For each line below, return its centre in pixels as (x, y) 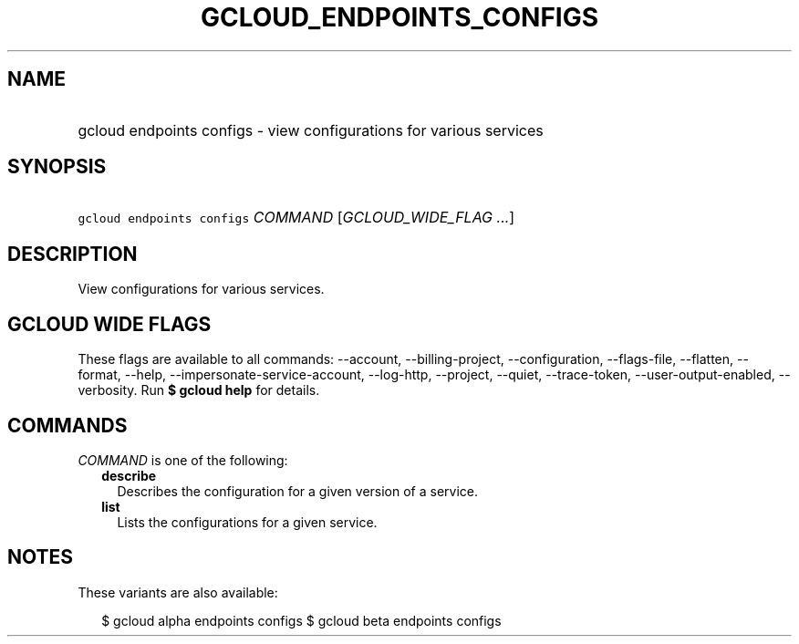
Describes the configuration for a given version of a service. (297, 491)
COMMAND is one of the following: (183, 460)
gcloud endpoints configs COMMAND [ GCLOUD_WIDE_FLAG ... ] (296, 218)
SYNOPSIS (57, 167)
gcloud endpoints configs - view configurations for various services (311, 130)
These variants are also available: (178, 592)
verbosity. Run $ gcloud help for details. (199, 390)
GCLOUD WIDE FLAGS (109, 324)
